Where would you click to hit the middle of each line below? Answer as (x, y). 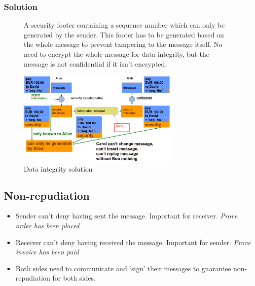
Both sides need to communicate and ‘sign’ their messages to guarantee (123, 268)
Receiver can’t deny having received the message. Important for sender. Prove (133, 242)
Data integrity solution (58, 168)
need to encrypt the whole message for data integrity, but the (116, 54)
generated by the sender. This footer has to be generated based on (124, 34)
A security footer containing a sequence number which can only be (124, 25)
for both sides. (74, 278)
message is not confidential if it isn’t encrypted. (95, 63)
